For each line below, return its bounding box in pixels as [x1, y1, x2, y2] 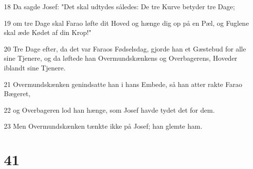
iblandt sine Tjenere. [4, 62, 66, 72]
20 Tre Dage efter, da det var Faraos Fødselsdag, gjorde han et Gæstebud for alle [4, 43, 246, 53]
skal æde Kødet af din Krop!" [4, 27, 91, 37]
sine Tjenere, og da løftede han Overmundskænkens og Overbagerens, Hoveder [4, 53, 237, 63]
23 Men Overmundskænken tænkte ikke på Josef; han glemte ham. [4, 121, 202, 131]
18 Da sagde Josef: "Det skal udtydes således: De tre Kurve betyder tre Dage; [4, 1, 235, 11]
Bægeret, [4, 88, 31, 99]
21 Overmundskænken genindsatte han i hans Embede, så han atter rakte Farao [4, 79, 242, 89]
